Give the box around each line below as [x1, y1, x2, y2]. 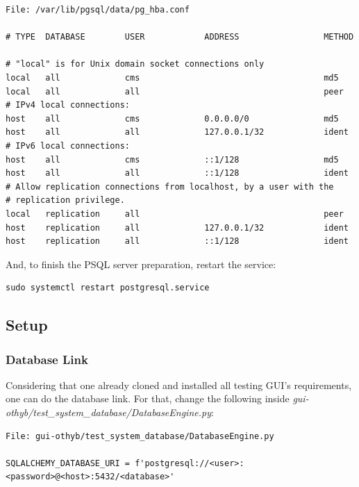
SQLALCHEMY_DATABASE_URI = [6, 458, 130, 468]
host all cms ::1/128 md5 [6, 154, 339, 165]
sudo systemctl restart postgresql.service [6, 283, 210, 293]
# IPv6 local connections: [6, 140, 130, 151]
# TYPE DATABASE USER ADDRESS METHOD [6, 32, 354, 42]
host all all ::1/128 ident [6, 168, 349, 179]
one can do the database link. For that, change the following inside [6, 391, 290, 406]
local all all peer [6, 86, 344, 97]
